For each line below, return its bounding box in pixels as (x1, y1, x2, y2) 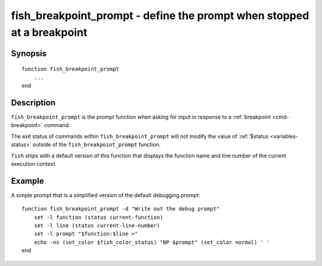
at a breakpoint (11, 26, 88, 39)
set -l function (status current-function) (33, 214, 163, 221)
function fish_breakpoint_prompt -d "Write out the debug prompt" (21, 206, 220, 212)
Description (11, 97, 56, 107)
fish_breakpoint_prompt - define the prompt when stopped (11, 9, 309, 22)
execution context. (11, 160, 57, 167)
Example (11, 176, 44, 186)
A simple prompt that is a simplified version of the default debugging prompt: (11, 191, 200, 199)
